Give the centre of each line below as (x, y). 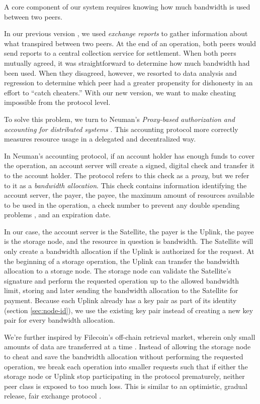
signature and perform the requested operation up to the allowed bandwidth (122, 280)
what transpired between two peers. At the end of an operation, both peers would (130, 43)
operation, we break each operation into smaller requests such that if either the (126, 366)
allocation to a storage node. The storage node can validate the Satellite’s (118, 271)
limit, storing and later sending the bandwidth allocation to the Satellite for (121, 290)
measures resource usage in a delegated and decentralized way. (100, 139)
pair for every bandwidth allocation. (60, 320)
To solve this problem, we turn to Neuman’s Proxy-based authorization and (119, 119)
